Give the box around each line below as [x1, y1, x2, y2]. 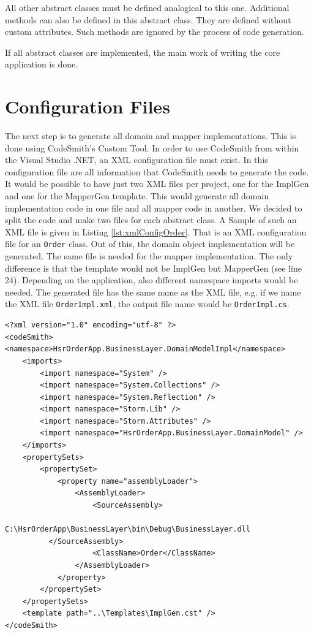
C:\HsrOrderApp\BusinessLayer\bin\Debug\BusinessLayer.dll [5, 525, 250, 534]
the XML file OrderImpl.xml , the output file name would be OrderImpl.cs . [5, 297, 290, 310]
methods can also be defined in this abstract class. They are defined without [5, 13, 291, 26]
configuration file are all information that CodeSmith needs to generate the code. [5, 165, 309, 178]
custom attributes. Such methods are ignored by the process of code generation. [5, 25, 304, 38]
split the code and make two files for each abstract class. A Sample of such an [5, 213, 297, 226]
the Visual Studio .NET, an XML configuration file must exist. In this [5, 153, 268, 166]
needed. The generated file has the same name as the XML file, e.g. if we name [5, 285, 301, 298]
